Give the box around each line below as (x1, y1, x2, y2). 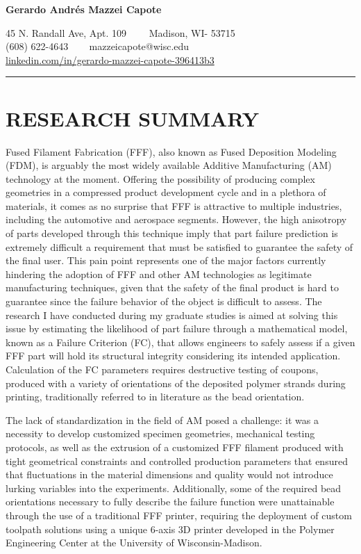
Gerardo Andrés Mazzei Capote (6, 2, 162, 16)
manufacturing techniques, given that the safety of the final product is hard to (6, 280, 339, 295)
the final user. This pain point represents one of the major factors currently (6, 253, 326, 268)
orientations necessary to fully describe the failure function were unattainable (6, 494, 335, 509)
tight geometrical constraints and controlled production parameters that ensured (6, 453, 348, 468)
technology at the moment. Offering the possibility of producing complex (6, 171, 315, 186)
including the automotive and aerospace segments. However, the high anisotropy (6, 212, 347, 227)
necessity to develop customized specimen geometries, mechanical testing (6, 426, 315, 441)
